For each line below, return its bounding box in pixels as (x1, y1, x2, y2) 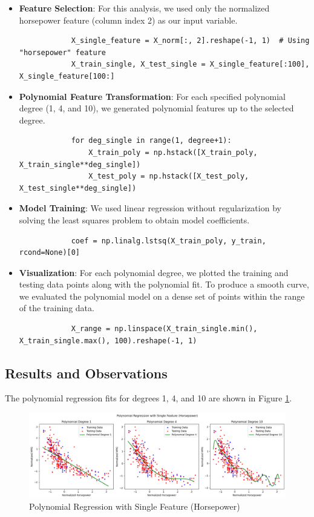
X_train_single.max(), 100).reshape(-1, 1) (19, 336, 197, 345)
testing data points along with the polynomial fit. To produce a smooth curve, (19, 278, 309, 291)
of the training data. (19, 301, 94, 314)
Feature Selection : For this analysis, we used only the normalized (19, 2, 270, 14)
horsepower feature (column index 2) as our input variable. (19, 13, 238, 26)
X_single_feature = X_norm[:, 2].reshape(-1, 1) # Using (71, 36, 310, 45)
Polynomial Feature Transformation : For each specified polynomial (19, 90, 286, 102)
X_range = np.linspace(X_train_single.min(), (71, 324, 258, 334)
